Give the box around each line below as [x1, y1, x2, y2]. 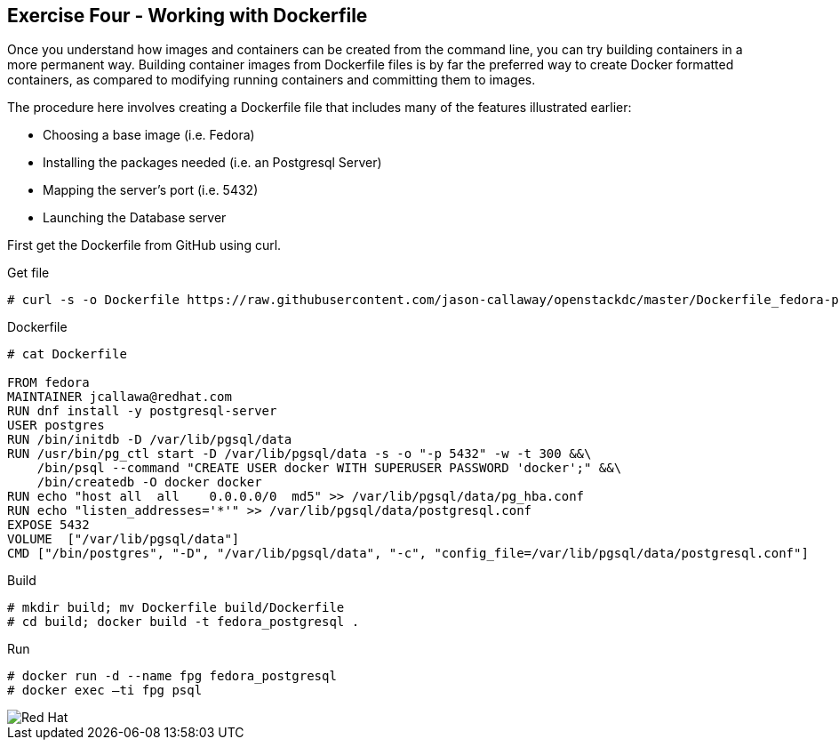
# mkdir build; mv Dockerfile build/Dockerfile [7, 600, 345, 615]
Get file [7, 265, 50, 281]
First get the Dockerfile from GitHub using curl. [7, 237, 282, 253]
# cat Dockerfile [7, 347, 127, 362]
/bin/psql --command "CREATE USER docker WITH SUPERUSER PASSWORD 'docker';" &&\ [36, 461, 622, 476]
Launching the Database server [43, 210, 227, 226]
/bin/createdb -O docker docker [36, 475, 262, 490]
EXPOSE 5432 [7, 518, 90, 533]
